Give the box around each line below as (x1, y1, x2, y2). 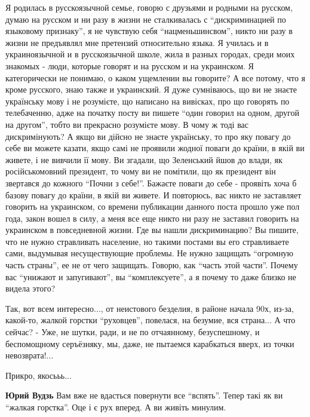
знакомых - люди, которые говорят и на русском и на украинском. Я (5, 59, 254, 72)
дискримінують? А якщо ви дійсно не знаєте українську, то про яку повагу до (5, 130, 291, 142)
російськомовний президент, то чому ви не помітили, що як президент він (5, 165, 276, 177)
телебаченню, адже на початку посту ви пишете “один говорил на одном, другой (5, 106, 299, 119)
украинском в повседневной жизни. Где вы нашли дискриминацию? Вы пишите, (5, 223, 299, 236)
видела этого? (5, 282, 56, 295)
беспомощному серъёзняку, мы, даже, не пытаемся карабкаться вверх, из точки (5, 337, 294, 349)
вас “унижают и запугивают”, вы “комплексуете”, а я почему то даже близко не (5, 270, 296, 283)
